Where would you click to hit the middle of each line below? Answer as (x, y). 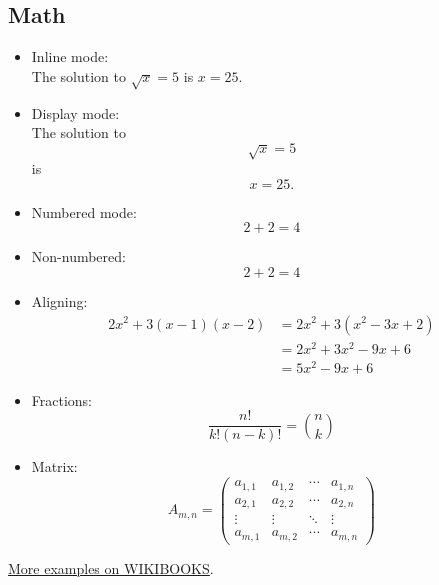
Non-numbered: (78, 256)
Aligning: (59, 300)
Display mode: (75, 112)
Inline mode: (70, 56)
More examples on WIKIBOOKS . (111, 567)
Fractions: (62, 399)
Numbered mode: (84, 211)
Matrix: (54, 466)
